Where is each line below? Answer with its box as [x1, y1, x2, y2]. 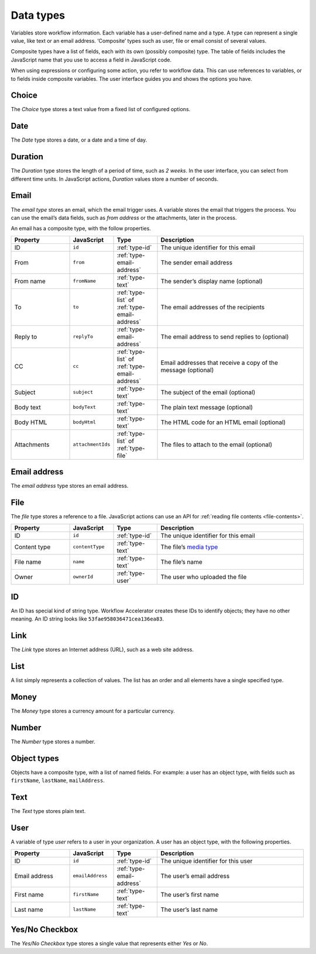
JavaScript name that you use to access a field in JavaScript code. [11, 56, 172, 63]
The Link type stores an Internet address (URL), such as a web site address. [11, 646, 194, 653]
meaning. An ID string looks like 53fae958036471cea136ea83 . [11, 615, 164, 622]
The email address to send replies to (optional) [160, 332, 289, 340]
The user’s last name [160, 905, 218, 914]
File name [14, 557, 42, 566]
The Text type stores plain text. [11, 808, 86, 815]
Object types [11, 753, 59, 763]
